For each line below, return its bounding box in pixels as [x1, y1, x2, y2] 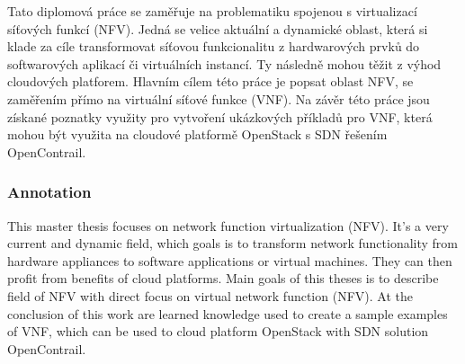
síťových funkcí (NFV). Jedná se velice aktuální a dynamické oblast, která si [7, 19, 428, 38]
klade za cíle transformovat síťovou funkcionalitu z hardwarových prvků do [7, 37, 420, 56]
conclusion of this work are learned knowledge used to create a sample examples [7, 304, 448, 323]
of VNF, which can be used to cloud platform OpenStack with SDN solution [7, 322, 429, 341]
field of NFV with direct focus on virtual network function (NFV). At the [7, 286, 413, 305]
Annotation [7, 181, 92, 203]
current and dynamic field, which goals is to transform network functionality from [7, 234, 459, 253]
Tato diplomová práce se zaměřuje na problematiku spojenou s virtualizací [7, 2, 417, 20]
